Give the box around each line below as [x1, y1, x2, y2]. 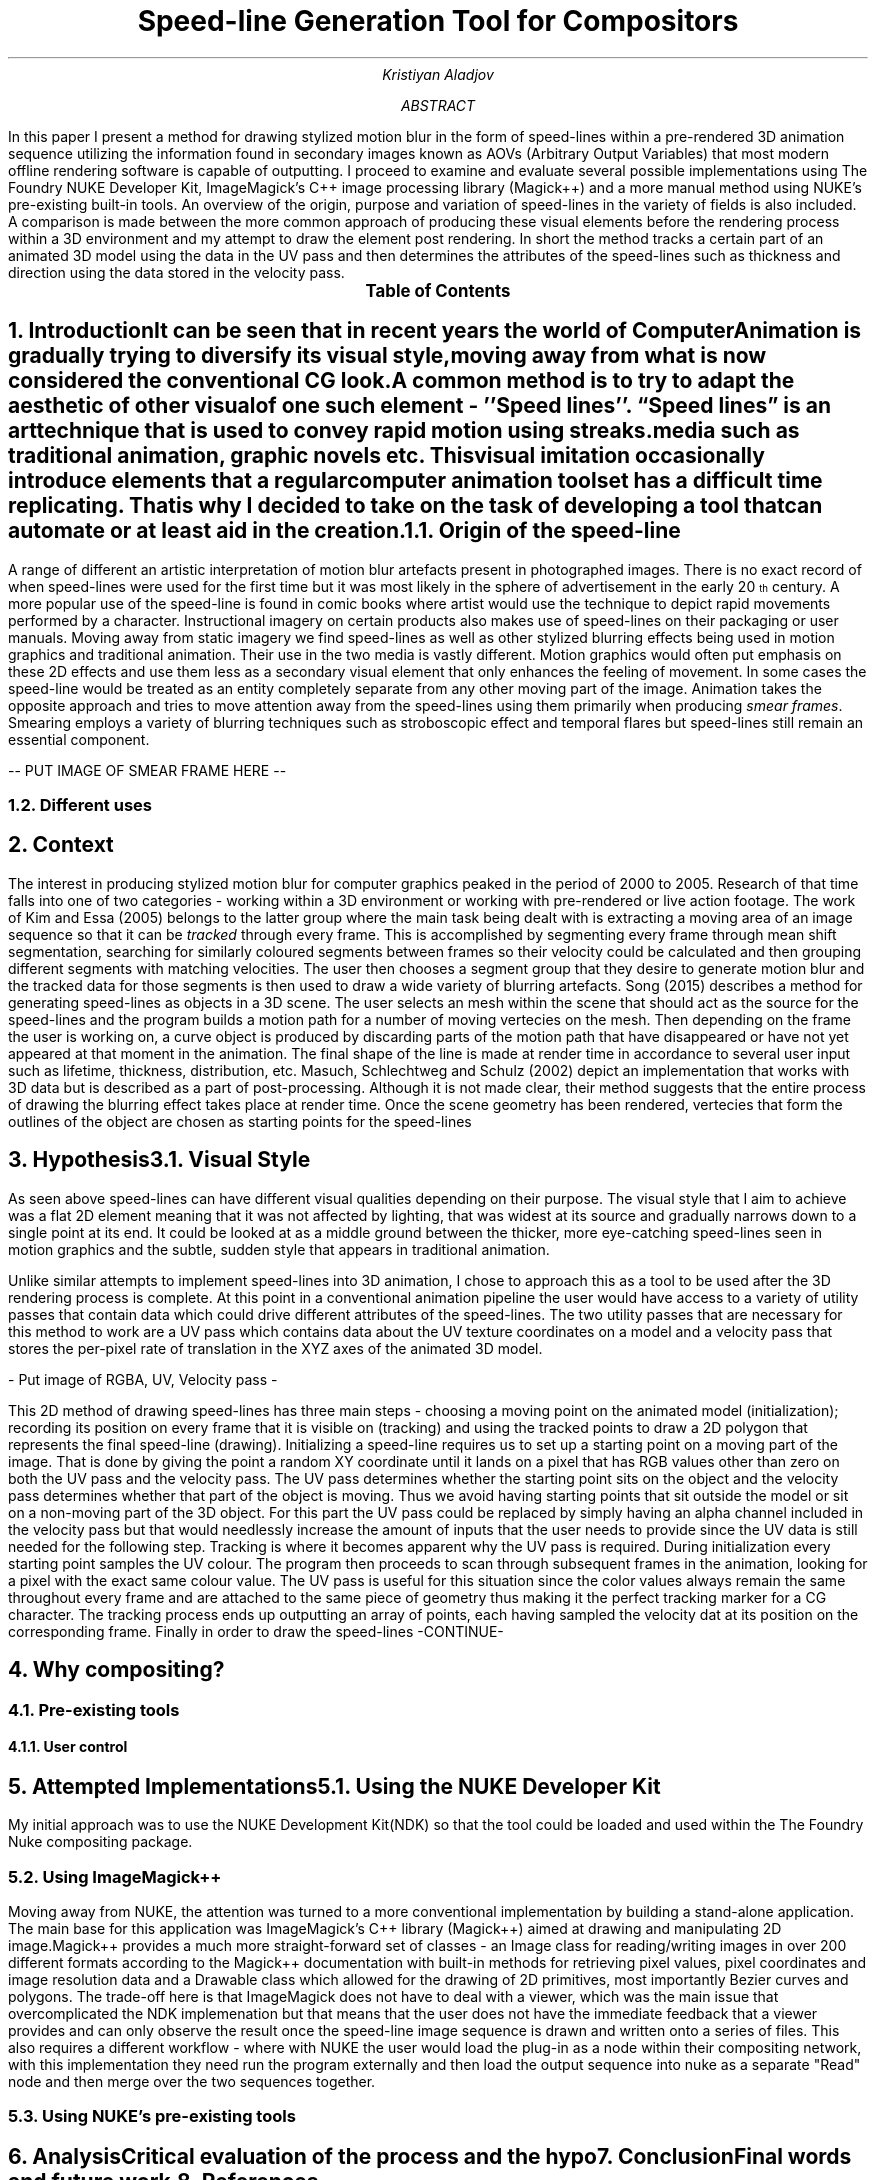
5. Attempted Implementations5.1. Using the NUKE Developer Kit [8, 1773, 661, 1799]
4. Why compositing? [8, 1657, 225, 1683]
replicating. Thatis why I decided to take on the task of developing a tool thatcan [8, 493, 823, 519]
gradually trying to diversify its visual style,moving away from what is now [8, 343, 767, 369]
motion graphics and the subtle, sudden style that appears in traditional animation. [8, 1240, 550, 1258]
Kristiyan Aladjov [382, 65, 494, 83]
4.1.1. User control [8, 1738, 128, 1756]
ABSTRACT [400, 96, 476, 114]
